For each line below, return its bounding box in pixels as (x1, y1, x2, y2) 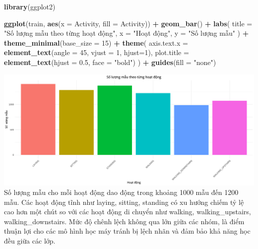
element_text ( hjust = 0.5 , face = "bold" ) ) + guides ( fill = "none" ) (4, 57, 216, 67)
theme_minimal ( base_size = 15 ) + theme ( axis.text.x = (4, 37, 188, 48)
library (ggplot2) (4, 1, 56, 11)
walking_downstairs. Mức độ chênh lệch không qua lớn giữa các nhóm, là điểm (4, 216, 245, 226)
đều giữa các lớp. (4, 236, 56, 246)
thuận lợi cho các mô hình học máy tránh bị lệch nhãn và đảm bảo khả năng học (4, 226, 251, 236)
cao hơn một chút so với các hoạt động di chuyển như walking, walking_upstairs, (4, 206, 251, 217)
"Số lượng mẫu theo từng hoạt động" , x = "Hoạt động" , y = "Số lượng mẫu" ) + (4, 28, 249, 38)
